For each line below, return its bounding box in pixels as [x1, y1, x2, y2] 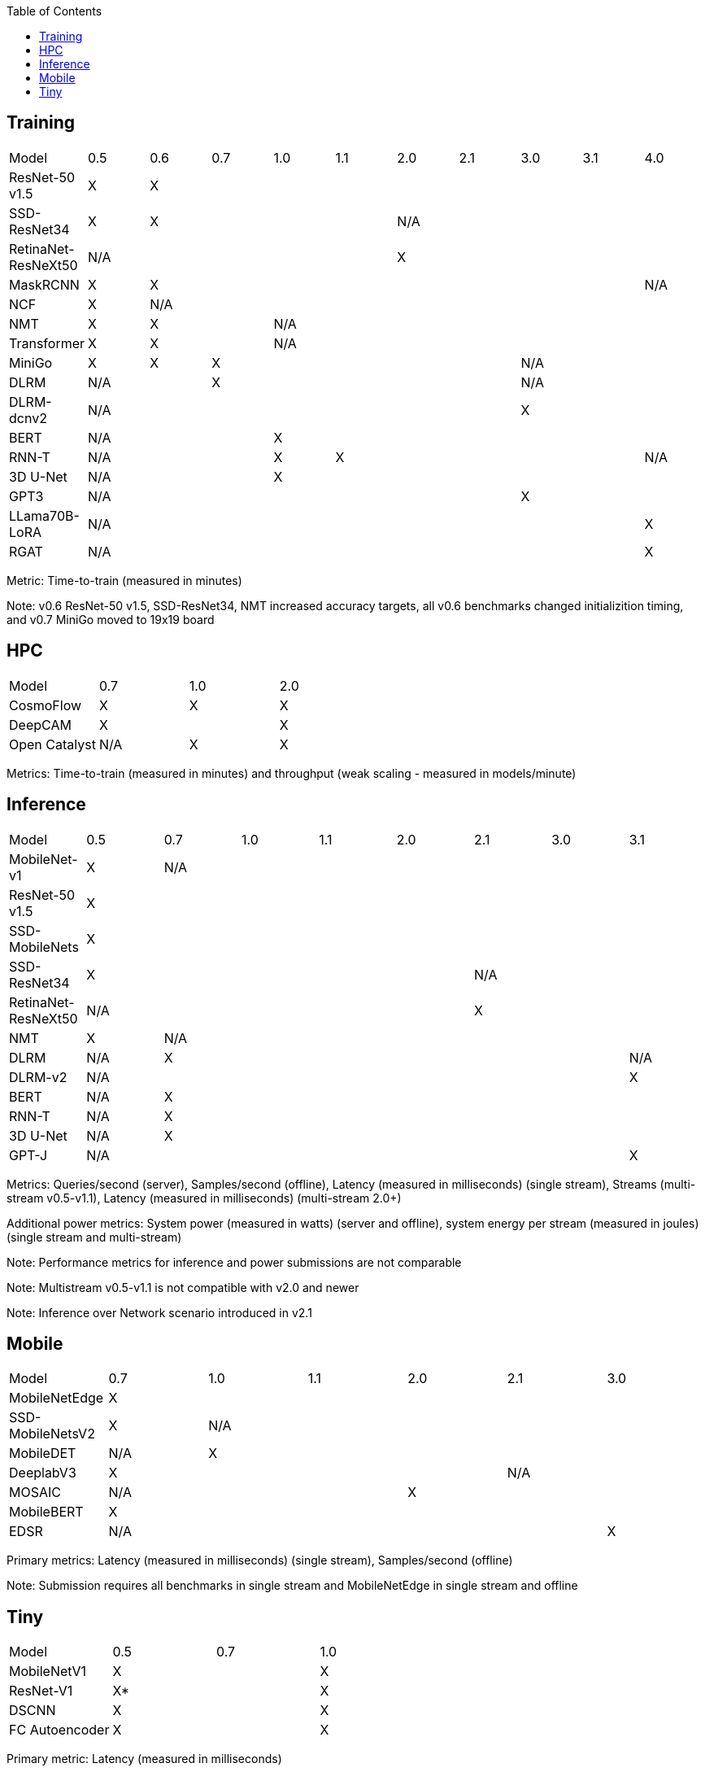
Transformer [9, 334, 85, 351]
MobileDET [9, 1445, 76, 1462]
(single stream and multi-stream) [7, 1229, 182, 1244]
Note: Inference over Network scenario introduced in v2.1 [7, 1305, 312, 1320]
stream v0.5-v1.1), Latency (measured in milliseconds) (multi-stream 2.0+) [7, 1190, 402, 1205]
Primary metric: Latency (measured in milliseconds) [7, 1752, 282, 1766]
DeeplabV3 [9, 1464, 76, 1482]
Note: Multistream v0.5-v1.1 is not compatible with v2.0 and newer [7, 1280, 359, 1294]
